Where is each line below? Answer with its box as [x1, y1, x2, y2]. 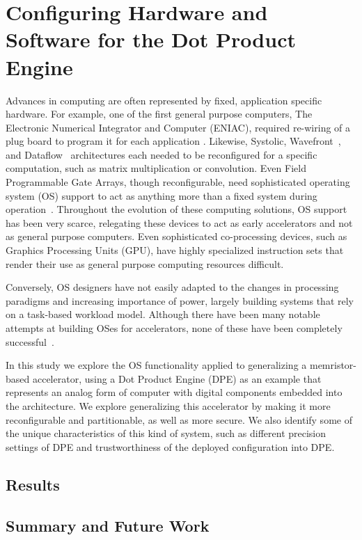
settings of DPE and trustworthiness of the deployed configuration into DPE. [6, 439, 335, 454]
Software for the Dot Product [6, 25, 296, 54]
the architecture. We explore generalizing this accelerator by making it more [6, 398, 331, 413]
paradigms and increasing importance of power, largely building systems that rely [6, 293, 354, 308]
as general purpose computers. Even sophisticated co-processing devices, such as [6, 229, 347, 244]
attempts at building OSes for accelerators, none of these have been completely [6, 321, 343, 335]
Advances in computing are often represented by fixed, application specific [6, 93, 322, 107]
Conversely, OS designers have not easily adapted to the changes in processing [6, 280, 339, 294]
